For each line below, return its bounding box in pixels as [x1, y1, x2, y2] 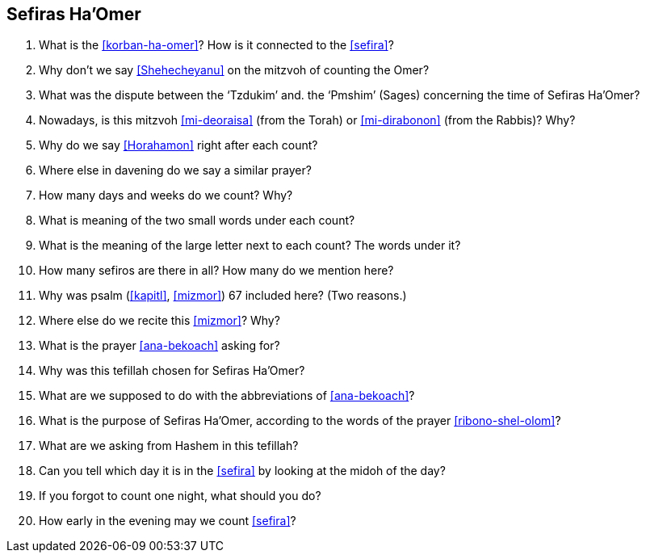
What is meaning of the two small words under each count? [39, 213, 355, 228]
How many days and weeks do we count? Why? [39, 188, 293, 203]
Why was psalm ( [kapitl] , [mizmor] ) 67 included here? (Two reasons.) [39, 288, 407, 303]
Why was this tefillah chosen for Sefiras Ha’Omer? [39, 364, 305, 378]
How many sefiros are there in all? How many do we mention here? [39, 263, 394, 278]
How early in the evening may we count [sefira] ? [39, 514, 296, 528]
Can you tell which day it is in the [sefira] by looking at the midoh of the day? [39, 464, 446, 478]
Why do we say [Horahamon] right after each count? [39, 138, 318, 153]
